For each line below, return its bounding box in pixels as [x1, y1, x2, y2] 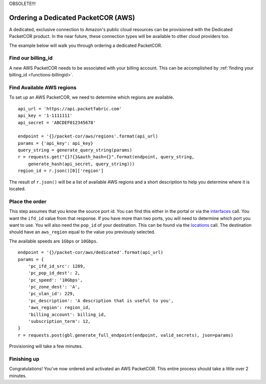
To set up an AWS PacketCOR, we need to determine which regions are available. [9, 94, 174, 101]
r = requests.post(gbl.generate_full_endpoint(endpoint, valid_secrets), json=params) [18, 332, 233, 338]
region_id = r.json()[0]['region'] [18, 168, 104, 174]
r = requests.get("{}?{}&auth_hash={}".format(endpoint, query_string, [18, 154, 195, 160]
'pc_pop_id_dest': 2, [28, 270, 81, 276]
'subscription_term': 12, [28, 318, 91, 324]
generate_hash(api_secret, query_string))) [28, 161, 135, 167]
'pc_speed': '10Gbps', [28, 277, 83, 283]
